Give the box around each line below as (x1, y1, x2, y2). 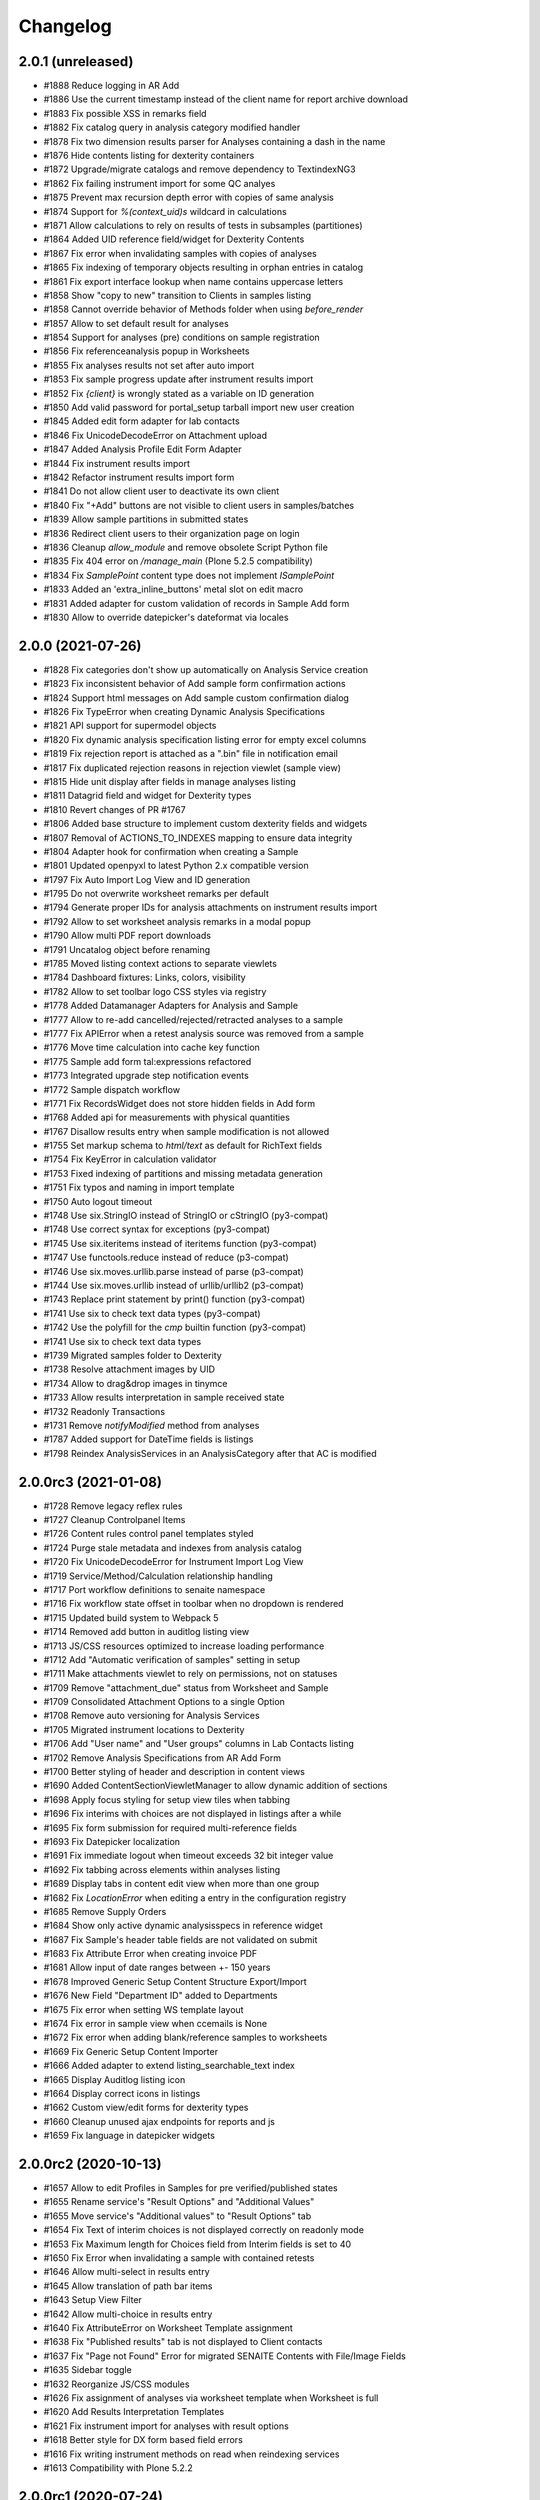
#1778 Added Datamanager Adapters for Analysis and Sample (43, 1000, 299, 1012)
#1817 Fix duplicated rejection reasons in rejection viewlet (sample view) (43, 761, 342, 774)
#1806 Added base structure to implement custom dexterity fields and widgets (43, 818, 368, 830)
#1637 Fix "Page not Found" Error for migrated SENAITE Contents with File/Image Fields (43, 2350, 407, 2362)
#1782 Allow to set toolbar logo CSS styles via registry (43, 985, 267, 997)
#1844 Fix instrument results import (43, 457, 190, 469)
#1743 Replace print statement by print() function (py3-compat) (43, 1293, 306, 1305)
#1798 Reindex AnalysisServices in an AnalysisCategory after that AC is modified (43, 1447, 377, 1459)
